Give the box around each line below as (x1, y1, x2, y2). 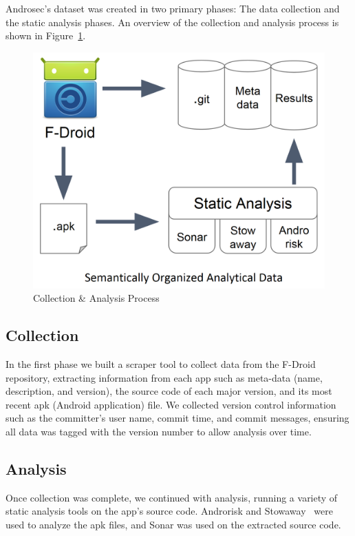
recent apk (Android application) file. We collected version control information (6, 397, 336, 411)
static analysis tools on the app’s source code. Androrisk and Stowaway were (6, 504, 333, 518)
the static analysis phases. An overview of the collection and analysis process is (6, 14, 339, 29)
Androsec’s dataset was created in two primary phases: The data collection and (6, 1, 340, 15)
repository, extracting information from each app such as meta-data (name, (6, 370, 323, 384)
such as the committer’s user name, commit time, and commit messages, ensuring (6, 411, 349, 425)
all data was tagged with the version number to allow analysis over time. (6, 424, 312, 438)
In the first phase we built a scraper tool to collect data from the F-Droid (6, 357, 316, 371)
